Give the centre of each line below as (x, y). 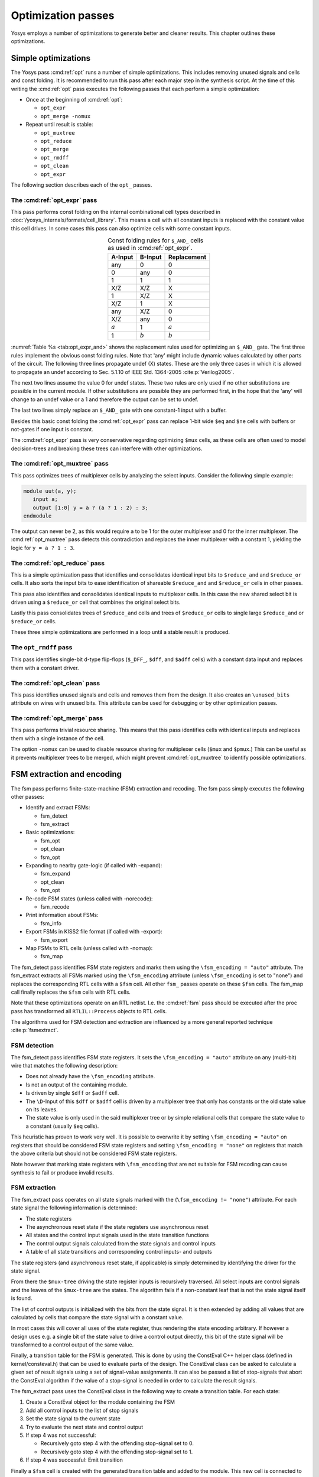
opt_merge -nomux (66, 116)
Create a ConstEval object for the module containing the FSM (100, 1402)
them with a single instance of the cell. (58, 738)
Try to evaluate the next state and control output (84, 1427)
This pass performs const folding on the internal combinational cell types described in (116, 212)
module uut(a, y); (50, 491)
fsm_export (54, 940)
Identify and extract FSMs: (58, 808)
